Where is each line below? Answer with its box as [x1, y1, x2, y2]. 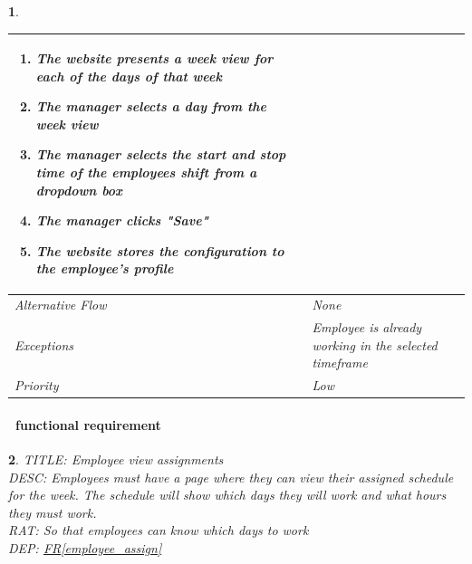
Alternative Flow [14, 295, 107, 314]
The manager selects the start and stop [35, 145, 286, 164]
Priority [14, 376, 59, 395]
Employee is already [312, 318, 422, 337]
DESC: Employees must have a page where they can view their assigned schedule [8, 467, 454, 486]
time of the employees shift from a [35, 163, 257, 182]
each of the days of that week [35, 66, 222, 85]
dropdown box [35, 180, 122, 199]
